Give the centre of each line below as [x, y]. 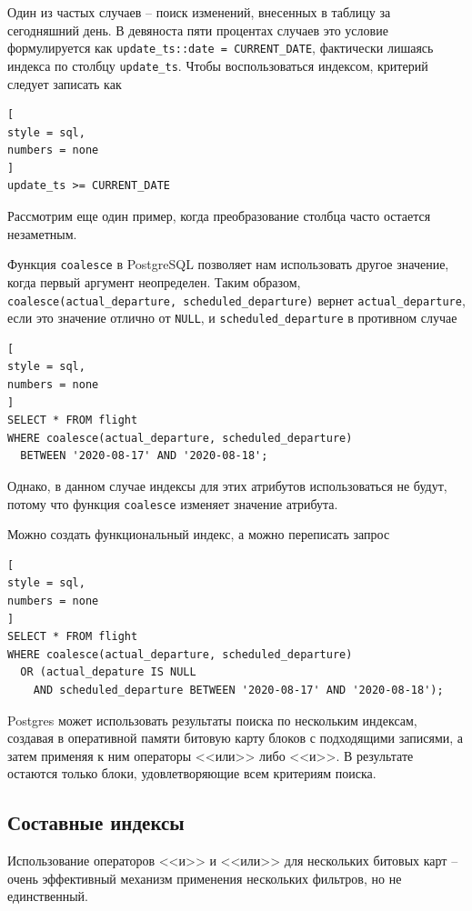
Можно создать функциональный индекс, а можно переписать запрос [199, 534]
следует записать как [65, 83]
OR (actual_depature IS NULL [108, 672]
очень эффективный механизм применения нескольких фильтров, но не [205, 878]
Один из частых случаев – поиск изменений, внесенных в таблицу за [199, 12]
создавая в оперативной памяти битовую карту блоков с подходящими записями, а [236, 738]
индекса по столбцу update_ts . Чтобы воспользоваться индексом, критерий [218, 65]
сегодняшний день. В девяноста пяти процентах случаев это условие [198, 30]
